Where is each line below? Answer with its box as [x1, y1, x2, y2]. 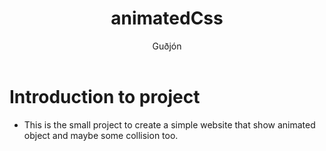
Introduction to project [9, 85, 201, 108]
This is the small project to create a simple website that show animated [23, 118, 316, 131]
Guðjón [152, 40, 182, 52]
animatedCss [110, 7, 224, 30]
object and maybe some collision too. [23, 129, 179, 141]
